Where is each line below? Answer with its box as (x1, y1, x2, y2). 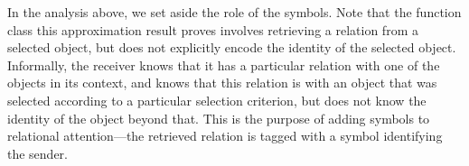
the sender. (7, 143, 69, 162)
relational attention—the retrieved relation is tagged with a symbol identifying (7, 126, 443, 145)
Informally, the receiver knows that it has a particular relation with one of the (7, 55, 440, 74)
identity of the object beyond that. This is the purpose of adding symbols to (7, 108, 430, 127)
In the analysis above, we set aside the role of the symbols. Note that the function (7, 3, 462, 21)
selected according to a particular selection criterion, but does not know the (7, 90, 427, 109)
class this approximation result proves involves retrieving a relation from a (7, 20, 418, 39)
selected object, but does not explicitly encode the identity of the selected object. (7, 38, 456, 57)
